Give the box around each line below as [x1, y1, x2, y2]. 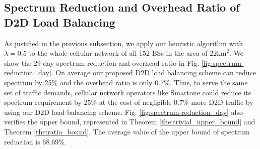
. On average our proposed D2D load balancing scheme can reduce [51, 67, 256, 78]
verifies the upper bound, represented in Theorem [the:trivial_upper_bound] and [4, 116, 255, 127]
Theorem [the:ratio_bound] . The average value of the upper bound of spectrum [4, 126, 250, 136]
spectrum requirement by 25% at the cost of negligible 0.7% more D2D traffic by [4, 97, 253, 107]
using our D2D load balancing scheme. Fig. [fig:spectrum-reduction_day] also [4, 106, 243, 117]
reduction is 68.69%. [4, 136, 67, 146]
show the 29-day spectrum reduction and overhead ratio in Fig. [4, 57, 200, 68]
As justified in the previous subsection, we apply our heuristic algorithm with [4, 38, 243, 48]
